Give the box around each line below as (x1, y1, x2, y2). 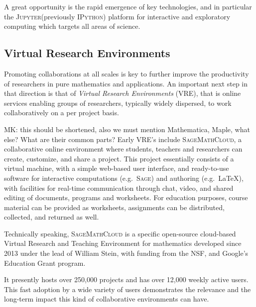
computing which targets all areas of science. (4, 21, 140, 31)
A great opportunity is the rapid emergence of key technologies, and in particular (4, 1, 252, 11)
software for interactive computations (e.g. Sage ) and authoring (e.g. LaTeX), (4, 172, 244, 183)
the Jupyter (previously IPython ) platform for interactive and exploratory (4, 11, 231, 21)
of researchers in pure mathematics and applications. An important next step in (4, 78, 248, 88)
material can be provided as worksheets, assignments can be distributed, (4, 202, 225, 212)
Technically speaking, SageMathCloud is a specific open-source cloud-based (4, 228, 236, 238)
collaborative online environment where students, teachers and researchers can (4, 144, 243, 154)
